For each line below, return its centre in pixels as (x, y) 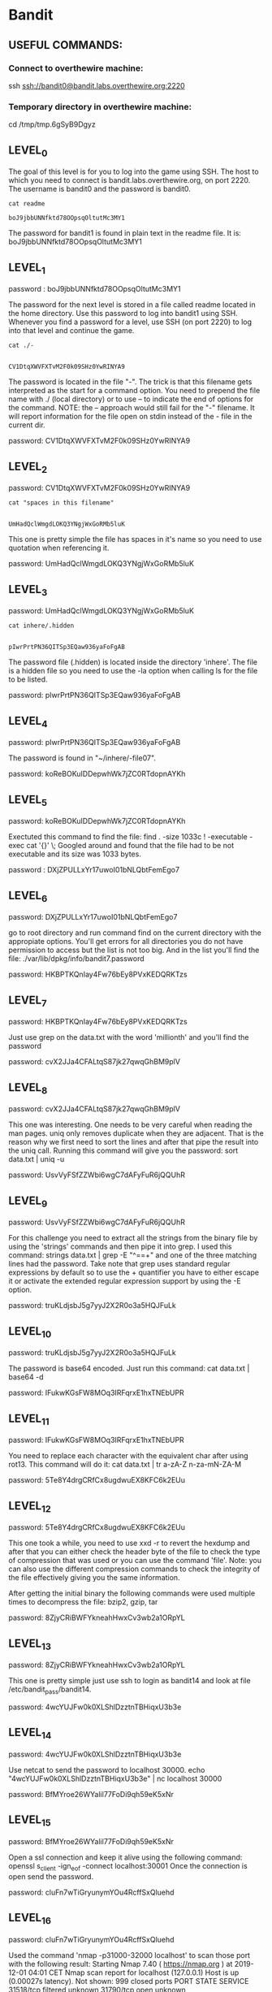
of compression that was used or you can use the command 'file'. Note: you (135, 1561)
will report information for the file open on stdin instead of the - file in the (130, 417)
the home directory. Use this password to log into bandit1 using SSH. (123, 314)
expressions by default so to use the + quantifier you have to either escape (134, 1272)
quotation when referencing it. (59, 548)
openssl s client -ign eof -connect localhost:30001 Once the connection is (128, 1866)
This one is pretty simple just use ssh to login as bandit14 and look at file (130, 1681)
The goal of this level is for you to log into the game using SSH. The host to (134, 171)
